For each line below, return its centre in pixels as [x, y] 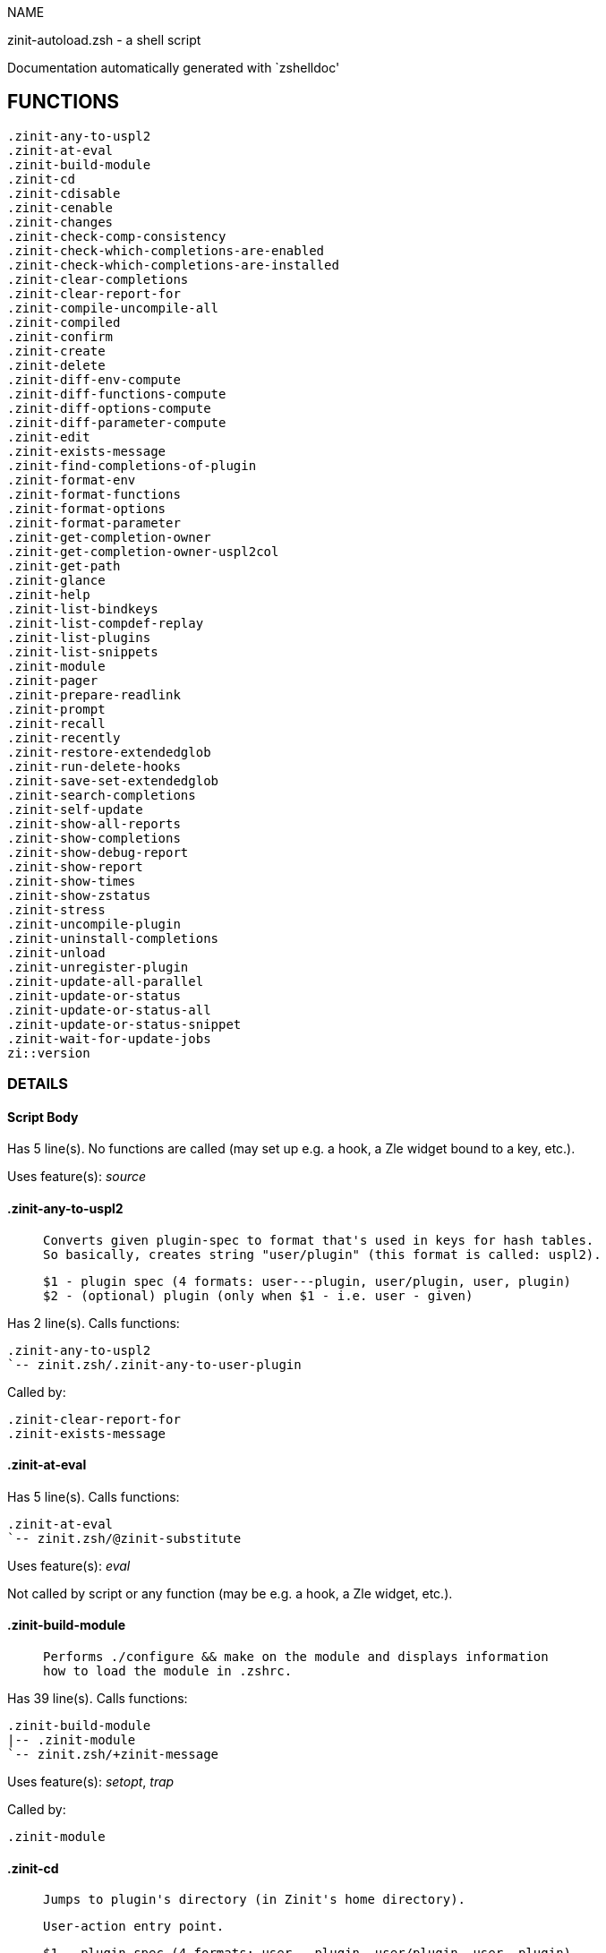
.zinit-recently [64, 737]
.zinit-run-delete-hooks [94, 766]
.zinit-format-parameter [94, 523]
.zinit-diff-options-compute [109, 408]
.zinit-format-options [87, 508]
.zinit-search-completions [102, 795]
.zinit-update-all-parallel [106, 981]
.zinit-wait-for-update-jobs [109, 1038]
